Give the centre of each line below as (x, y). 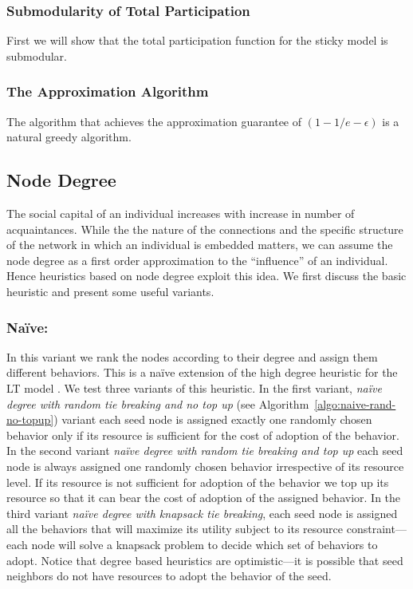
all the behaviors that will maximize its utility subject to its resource (175, 529)
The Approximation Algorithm (108, 91)
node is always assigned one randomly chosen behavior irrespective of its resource (205, 466)
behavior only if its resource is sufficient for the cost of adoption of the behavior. (203, 435)
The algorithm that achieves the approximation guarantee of (154, 121)
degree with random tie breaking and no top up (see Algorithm (158, 403)
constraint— (376, 529)
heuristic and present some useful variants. (110, 291)
